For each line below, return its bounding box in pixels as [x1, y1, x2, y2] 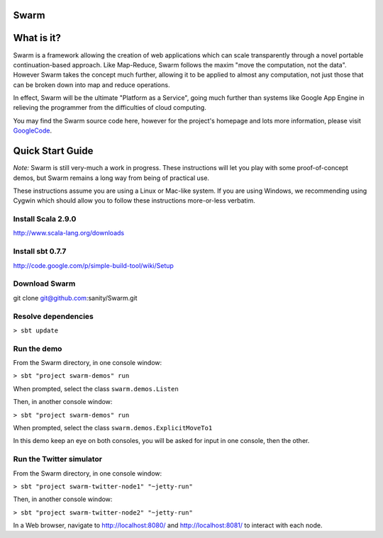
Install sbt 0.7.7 [13, 247, 67, 257]
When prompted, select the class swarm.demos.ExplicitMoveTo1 [13, 424, 213, 432]
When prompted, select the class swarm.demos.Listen [13, 384, 179, 393]
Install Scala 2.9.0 [13, 214, 77, 224]
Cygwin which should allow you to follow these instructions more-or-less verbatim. [13, 196, 255, 205]
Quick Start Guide [13, 145, 94, 157]
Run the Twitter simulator [13, 454, 103, 464]
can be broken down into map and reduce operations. [13, 80, 170, 89]
